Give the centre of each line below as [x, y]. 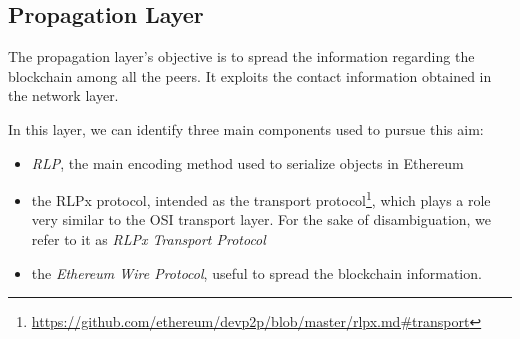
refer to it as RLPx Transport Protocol [148, 239]
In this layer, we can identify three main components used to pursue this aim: [246, 128]
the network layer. [63, 95]
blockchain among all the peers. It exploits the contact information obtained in [250, 75]
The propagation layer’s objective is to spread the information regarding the [241, 56]
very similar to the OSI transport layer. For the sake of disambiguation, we [261, 219]
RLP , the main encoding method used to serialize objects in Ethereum [247, 162]
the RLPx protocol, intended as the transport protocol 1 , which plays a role [261, 198]
